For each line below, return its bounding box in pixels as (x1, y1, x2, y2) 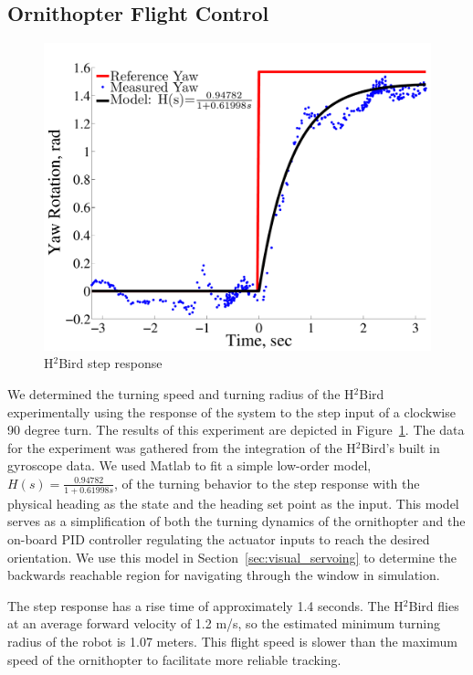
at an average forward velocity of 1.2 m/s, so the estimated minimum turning (7, 614, 441, 633)
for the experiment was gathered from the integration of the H (7, 438, 356, 457)
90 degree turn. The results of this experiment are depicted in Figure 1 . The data (7, 420, 465, 439)
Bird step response (58, 353, 163, 373)
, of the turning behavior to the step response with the (114, 473, 420, 492)
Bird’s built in (361, 438, 440, 457)
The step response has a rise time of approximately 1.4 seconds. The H (7, 596, 404, 615)
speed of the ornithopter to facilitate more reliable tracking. (7, 649, 342, 669)
